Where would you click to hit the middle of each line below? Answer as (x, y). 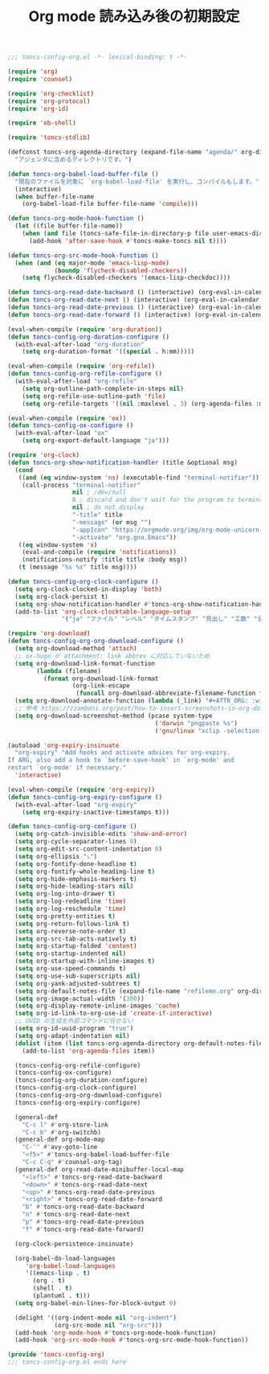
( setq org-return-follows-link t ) (72, 924)
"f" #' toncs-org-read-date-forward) (84, 1229)
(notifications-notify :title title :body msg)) (105, 560)
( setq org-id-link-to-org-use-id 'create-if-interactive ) (114, 1014)
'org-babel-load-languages (70, 1266)
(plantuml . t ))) (61, 1296)
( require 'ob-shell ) (42, 123)
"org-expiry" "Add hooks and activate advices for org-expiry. (122, 753)
